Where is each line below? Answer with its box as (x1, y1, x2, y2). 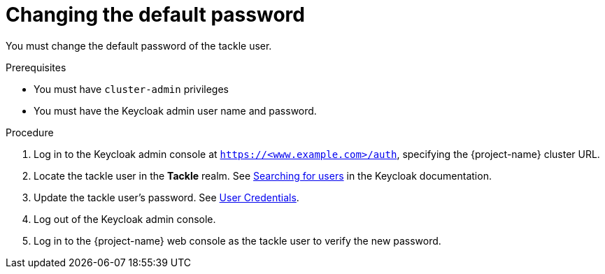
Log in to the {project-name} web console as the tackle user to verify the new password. (34, 234, 441, 247)
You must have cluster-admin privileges (34, 82, 229, 95)
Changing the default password (6, 3, 305, 27)
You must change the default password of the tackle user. (6, 39, 272, 52)
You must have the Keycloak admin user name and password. (34, 104, 317, 117)
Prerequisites (6, 61, 66, 73)
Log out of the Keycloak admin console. (34, 212, 216, 225)
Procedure (6, 126, 54, 138)
